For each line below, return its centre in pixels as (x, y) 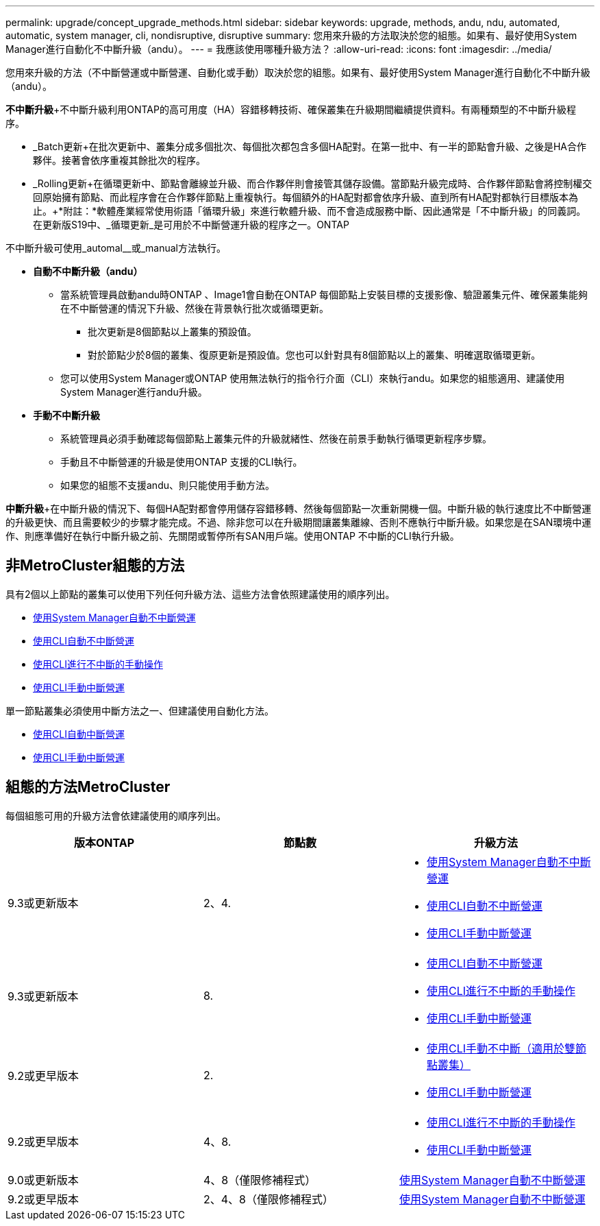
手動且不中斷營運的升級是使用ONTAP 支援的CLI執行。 (182, 462)
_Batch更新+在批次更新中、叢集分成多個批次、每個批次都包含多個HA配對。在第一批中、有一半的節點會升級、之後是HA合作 (310, 146)
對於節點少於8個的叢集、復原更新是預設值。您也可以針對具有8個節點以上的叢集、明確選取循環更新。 (314, 355)
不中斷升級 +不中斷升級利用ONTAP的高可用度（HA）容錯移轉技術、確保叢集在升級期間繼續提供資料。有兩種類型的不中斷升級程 (291, 109)
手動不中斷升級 (66, 415)
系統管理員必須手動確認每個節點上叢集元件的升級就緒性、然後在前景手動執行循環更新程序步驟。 (276, 438)
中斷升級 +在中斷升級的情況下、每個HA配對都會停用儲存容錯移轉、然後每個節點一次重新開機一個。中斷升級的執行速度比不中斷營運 (299, 508)
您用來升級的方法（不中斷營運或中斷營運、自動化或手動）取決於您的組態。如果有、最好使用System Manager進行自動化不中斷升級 (298, 72)
